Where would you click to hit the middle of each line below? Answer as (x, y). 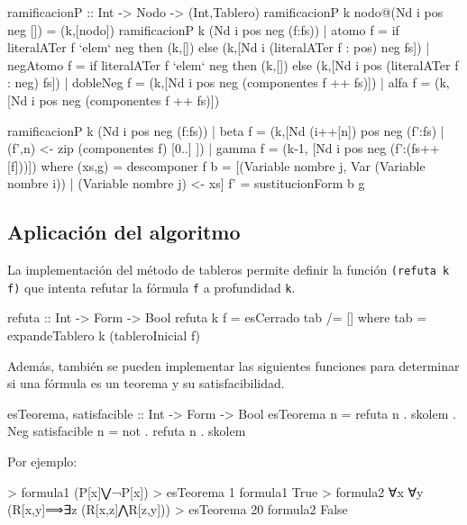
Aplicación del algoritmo (124, 232)
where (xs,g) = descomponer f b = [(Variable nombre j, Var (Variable (233, 165)
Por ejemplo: (42, 462)
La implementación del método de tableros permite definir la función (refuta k (229, 270)
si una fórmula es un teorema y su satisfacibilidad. (146, 383)
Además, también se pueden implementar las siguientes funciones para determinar (233, 365)
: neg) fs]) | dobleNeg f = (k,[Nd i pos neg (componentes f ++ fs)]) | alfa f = (219, 82)
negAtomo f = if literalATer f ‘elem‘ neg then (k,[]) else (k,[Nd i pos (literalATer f (233, 64)
